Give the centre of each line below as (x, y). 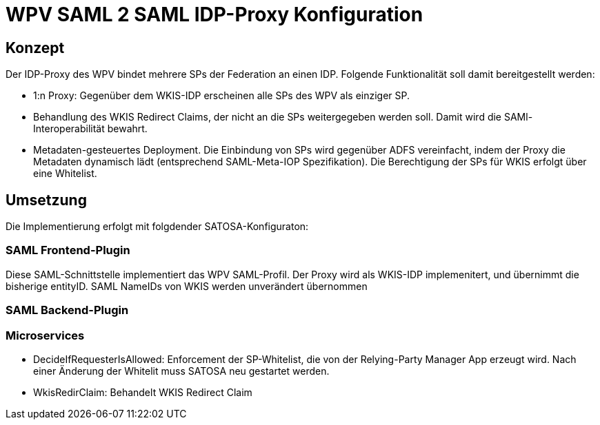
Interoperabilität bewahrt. (90, 129)
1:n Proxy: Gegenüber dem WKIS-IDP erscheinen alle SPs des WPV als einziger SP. (222, 96)
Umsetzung (46, 200)
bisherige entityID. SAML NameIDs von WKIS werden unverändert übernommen (187, 286)
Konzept (35, 48)
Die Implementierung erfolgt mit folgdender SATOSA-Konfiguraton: (157, 227)
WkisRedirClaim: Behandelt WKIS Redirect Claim (143, 392)
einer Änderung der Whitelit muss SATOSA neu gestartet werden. (181, 371)
